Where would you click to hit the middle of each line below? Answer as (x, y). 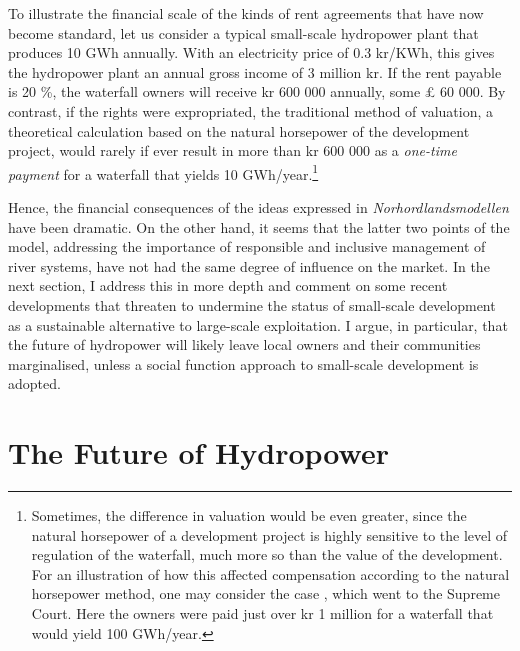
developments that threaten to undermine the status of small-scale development (252, 304)
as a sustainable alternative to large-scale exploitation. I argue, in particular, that (258, 324)
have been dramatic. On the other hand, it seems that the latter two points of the (259, 226)
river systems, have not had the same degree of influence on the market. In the (249, 265)
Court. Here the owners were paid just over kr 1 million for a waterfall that (262, 613)
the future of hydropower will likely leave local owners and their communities (244, 344)
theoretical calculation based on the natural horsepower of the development (239, 130)
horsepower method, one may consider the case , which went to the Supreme (265, 593)
